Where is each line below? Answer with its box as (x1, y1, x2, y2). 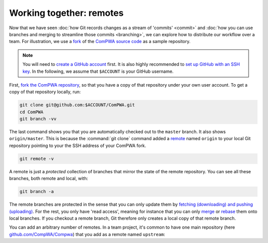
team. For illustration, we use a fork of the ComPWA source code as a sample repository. (9, 39, 191, 45)
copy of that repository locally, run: (9, 89, 81, 95)
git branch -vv (19, 116, 57, 122)
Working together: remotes (9, 7, 124, 18)
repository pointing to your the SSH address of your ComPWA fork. (9, 143, 146, 148)
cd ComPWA (19, 109, 44, 115)
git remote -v (19, 156, 54, 161)
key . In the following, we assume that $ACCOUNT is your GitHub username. (22, 68, 174, 74)
